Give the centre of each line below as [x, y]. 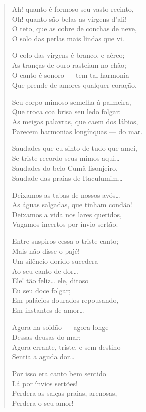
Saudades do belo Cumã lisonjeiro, [65, 168]
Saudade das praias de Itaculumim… [67, 177]
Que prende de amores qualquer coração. [74, 85]
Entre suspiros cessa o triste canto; [65, 241]
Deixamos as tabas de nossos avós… [66, 194]
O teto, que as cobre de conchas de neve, [74, 28]
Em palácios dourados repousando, [65, 300]
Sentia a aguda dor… [43, 356]
